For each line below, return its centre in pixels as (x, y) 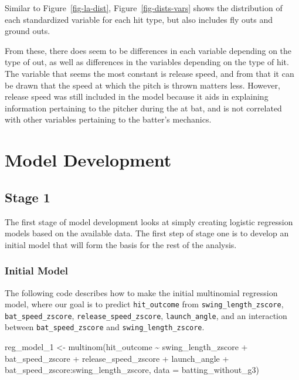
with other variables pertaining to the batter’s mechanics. (108, 119)
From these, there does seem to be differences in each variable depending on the (148, 50)
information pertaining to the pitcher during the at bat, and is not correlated (143, 108)
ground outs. (28, 31)
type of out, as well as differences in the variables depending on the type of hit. (147, 62)
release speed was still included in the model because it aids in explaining (137, 96)
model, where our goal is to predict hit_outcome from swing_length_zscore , (144, 304)
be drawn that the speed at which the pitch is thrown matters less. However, (142, 85)
